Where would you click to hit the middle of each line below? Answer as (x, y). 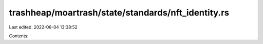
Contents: (19, 36)
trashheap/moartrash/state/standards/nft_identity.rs (119, 13)
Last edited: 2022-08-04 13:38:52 (43, 27)
